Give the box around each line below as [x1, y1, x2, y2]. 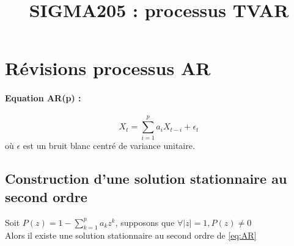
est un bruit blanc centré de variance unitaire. [23, 139, 195, 152]
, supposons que [115, 215, 175, 228]
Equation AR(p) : [5, 92, 81, 104]
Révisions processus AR [5, 56, 211, 81]
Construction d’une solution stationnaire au [5, 169, 287, 188]
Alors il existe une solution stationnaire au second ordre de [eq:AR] [5, 229, 257, 242]
